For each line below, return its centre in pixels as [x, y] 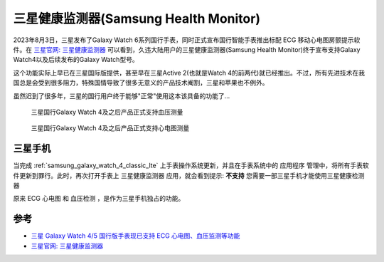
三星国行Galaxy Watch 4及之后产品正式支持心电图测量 [110, 128]
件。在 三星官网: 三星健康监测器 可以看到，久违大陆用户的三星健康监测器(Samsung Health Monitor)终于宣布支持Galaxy [187, 49]
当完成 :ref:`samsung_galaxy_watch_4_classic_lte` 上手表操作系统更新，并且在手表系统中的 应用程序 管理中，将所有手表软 [191, 166]
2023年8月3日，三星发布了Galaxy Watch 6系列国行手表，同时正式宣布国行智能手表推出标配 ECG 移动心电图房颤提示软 [187, 40]
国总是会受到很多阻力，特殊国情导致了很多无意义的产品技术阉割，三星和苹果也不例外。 [141, 83]
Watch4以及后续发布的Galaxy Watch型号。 [76, 60]
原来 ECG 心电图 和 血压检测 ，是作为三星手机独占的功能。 [99, 199]
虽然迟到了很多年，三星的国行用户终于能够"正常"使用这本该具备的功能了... [122, 95]
